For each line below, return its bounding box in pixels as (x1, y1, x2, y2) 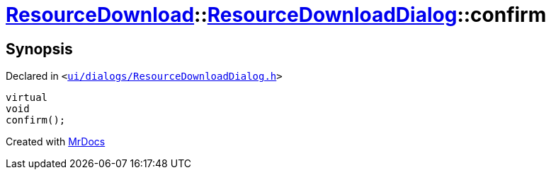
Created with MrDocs (6, 135, 106, 148)
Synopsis (6, 40, 73, 58)
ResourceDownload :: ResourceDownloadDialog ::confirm (6, 3, 547, 27)
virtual (6, 92, 48, 104)
